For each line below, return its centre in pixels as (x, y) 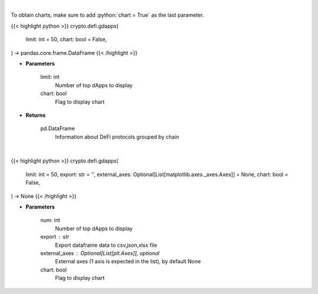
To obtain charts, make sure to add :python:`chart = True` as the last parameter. (107, 15)
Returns (36, 115)
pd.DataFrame (58, 128)
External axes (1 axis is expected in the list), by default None (128, 262)
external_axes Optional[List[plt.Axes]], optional (100, 253)
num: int (50, 220)
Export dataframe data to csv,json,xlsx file (106, 245)
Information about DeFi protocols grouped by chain (117, 137)
